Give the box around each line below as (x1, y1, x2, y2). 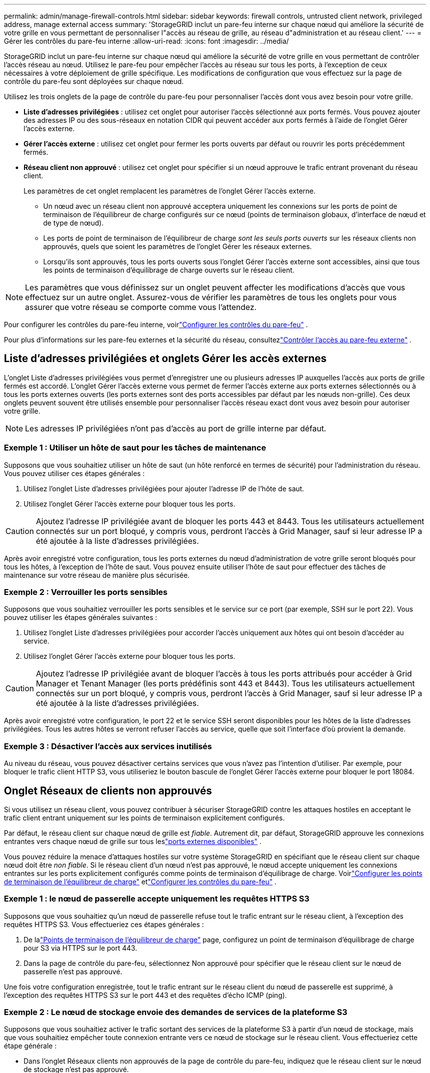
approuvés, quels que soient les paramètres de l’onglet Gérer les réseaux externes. (43, 242, 312, 251)
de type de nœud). (43, 219, 104, 227)
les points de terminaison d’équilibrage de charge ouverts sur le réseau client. (43, 266, 295, 274)
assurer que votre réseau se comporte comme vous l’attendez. (25, 302, 257, 312)
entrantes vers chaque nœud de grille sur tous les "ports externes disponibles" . (4, 837, 262, 846)
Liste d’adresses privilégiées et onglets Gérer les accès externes (4, 352, 327, 365)
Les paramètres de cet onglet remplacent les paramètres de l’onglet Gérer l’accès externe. (24, 187, 316, 195)
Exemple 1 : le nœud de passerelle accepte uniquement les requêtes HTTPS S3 (4, 894, 310, 904)
